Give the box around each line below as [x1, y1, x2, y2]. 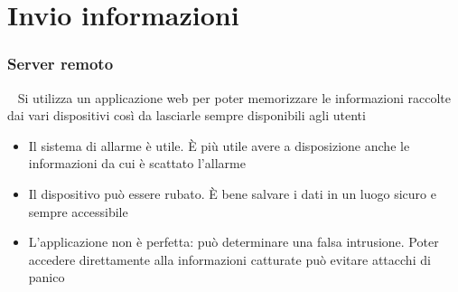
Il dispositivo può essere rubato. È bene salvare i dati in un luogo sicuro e [28, 184, 436, 203]
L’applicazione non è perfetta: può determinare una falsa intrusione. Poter [28, 232, 439, 251]
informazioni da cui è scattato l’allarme [28, 154, 246, 173]
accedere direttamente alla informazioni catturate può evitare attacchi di [28, 250, 431, 268]
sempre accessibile [28, 202, 128, 221]
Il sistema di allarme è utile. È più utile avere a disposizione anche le [28, 136, 410, 155]
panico [28, 268, 65, 287]
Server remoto [7, 52, 114, 75]
